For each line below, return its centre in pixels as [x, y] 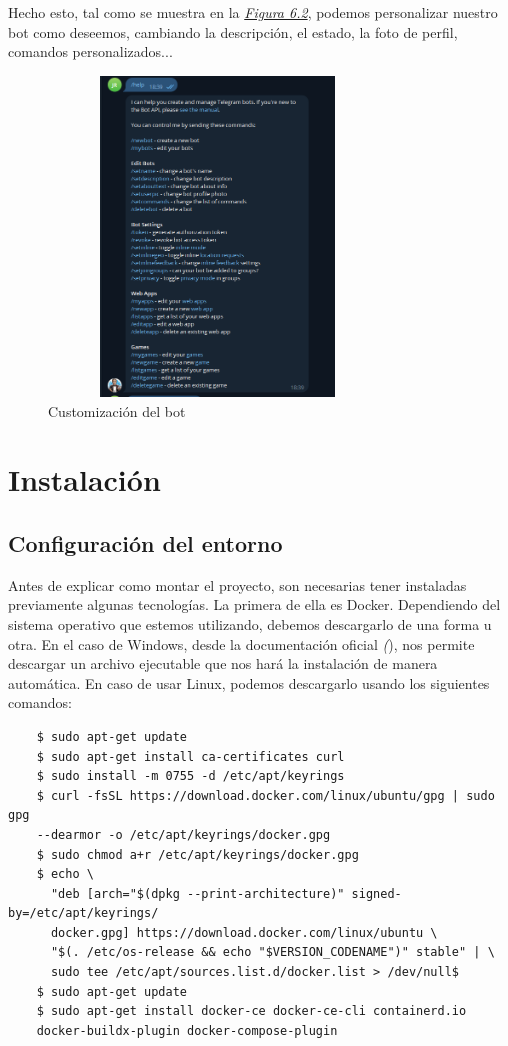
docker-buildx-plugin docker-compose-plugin [187, 1030]
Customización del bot [117, 410]
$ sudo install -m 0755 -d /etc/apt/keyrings [190, 776]
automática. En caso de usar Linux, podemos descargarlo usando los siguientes [249, 682]
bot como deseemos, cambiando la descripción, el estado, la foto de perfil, [233, 31]
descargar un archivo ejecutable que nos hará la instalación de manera [223, 663]
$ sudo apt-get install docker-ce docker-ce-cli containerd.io [251, 1011]
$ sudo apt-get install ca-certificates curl [190, 756]
